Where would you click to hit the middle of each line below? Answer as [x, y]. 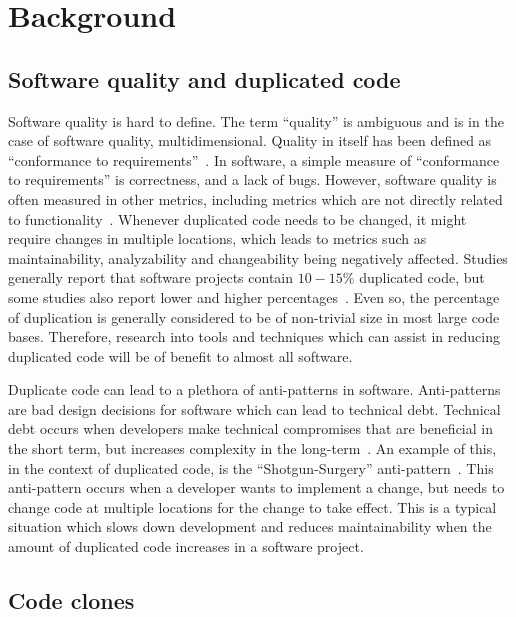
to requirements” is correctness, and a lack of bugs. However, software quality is [252, 179]
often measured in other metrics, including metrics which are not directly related [255, 198]
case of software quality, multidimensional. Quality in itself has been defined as [250, 140]
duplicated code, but [422, 277]
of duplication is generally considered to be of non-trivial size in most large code [254, 316]
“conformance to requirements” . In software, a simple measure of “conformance [254, 159]
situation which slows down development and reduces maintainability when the [250, 526]
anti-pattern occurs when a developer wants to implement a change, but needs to [256, 487]
